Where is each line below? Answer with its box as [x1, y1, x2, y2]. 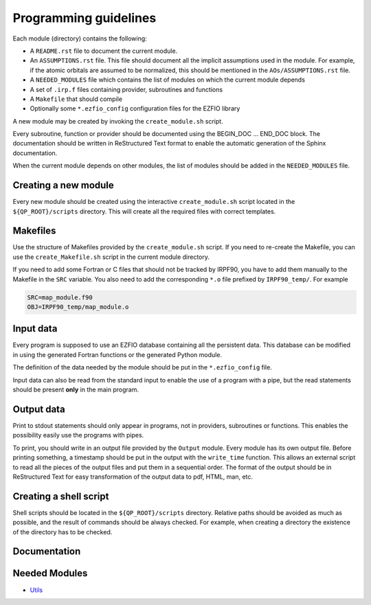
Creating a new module [12, 179, 115, 192]
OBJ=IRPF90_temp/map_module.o [27, 303, 129, 310]
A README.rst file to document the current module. [30, 47, 178, 55]
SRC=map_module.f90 [27, 293, 93, 301]
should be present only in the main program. [12, 385, 139, 394]
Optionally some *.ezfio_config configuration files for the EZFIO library [30, 104, 240, 113]
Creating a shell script [12, 490, 109, 502]
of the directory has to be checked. [12, 527, 113, 536]
